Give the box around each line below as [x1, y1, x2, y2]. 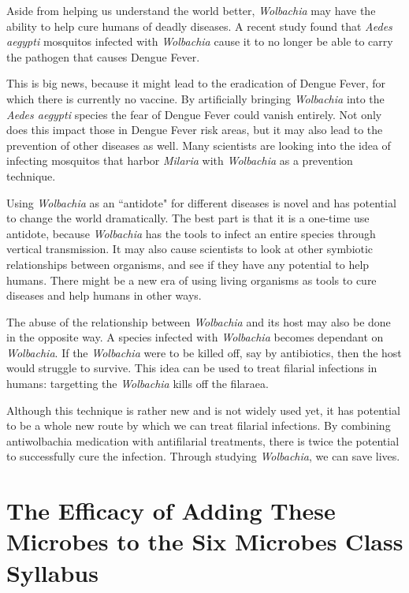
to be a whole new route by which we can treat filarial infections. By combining [6, 417, 391, 434]
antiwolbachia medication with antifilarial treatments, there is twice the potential [6, 432, 400, 449]
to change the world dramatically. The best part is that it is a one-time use [6, 210, 370, 226]
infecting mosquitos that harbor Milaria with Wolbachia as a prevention [6, 152, 353, 169]
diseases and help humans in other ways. [6, 287, 202, 304]
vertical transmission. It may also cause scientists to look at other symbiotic [6, 241, 374, 257]
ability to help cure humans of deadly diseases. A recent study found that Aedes [6, 17, 392, 34]
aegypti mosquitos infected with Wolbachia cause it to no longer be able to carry [6, 33, 393, 50]
